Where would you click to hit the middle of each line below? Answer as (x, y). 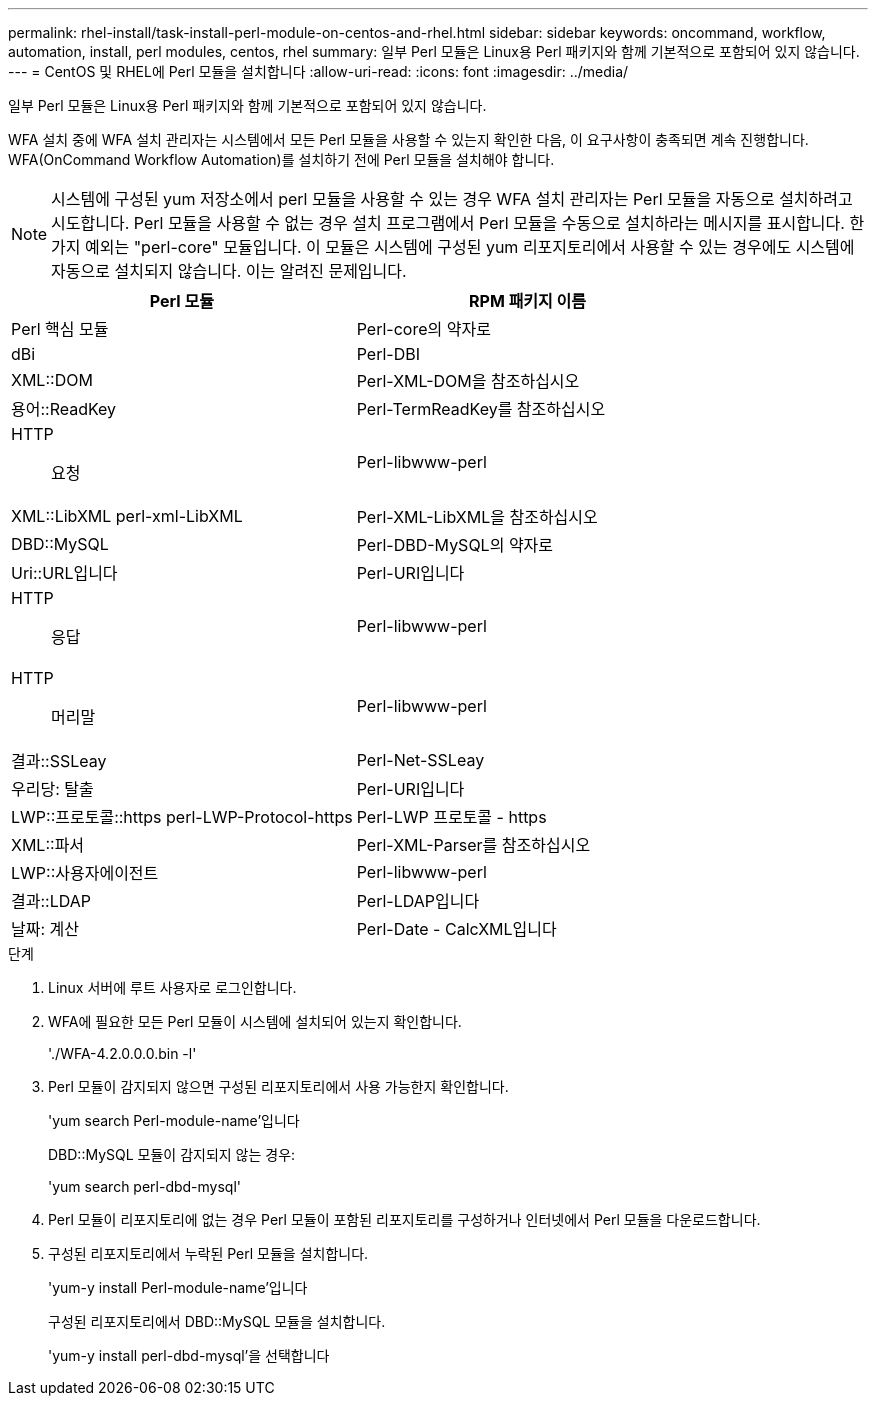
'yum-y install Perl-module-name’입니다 (178, 1287)
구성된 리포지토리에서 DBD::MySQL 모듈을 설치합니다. (217, 1321)
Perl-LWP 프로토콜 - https (451, 817)
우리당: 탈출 (52, 789)
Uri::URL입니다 (64, 573)
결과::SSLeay (59, 761)
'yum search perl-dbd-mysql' (145, 1186)
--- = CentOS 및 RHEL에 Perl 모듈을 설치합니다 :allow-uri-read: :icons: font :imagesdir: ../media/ (318, 71)
